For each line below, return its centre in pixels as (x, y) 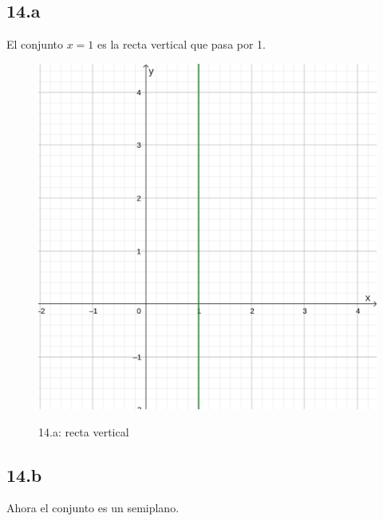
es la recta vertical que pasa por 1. (182, 44)
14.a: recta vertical (84, 431)
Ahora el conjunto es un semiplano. (93, 508)
